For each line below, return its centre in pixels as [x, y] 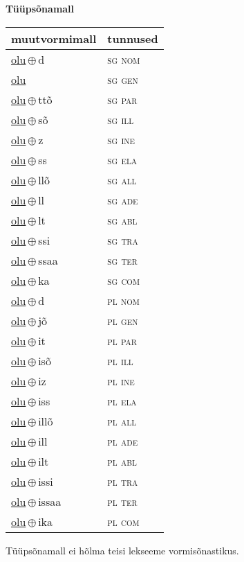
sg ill [121, 119]
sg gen [123, 79]
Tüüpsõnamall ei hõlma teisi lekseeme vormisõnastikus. [122, 550]
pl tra [123, 481]
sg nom [124, 59]
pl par [122, 340]
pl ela [122, 401]
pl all [122, 421]
